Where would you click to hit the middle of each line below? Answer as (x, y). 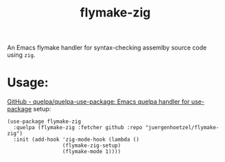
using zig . (21, 55)
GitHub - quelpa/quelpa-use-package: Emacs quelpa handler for (98, 102)
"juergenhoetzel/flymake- (182, 128)
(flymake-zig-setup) (92, 146)
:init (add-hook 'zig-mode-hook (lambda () (76, 140)
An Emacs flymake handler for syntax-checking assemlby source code (107, 48)
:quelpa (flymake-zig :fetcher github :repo (78, 128)
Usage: (28, 83)
